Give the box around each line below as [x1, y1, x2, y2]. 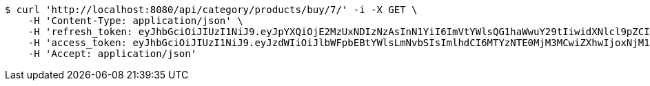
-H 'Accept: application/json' [28, 48, 197, 59]
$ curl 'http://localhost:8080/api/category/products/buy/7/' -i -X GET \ [5, 4, 418, 15]
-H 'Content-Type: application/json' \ [28, 15, 243, 26]
